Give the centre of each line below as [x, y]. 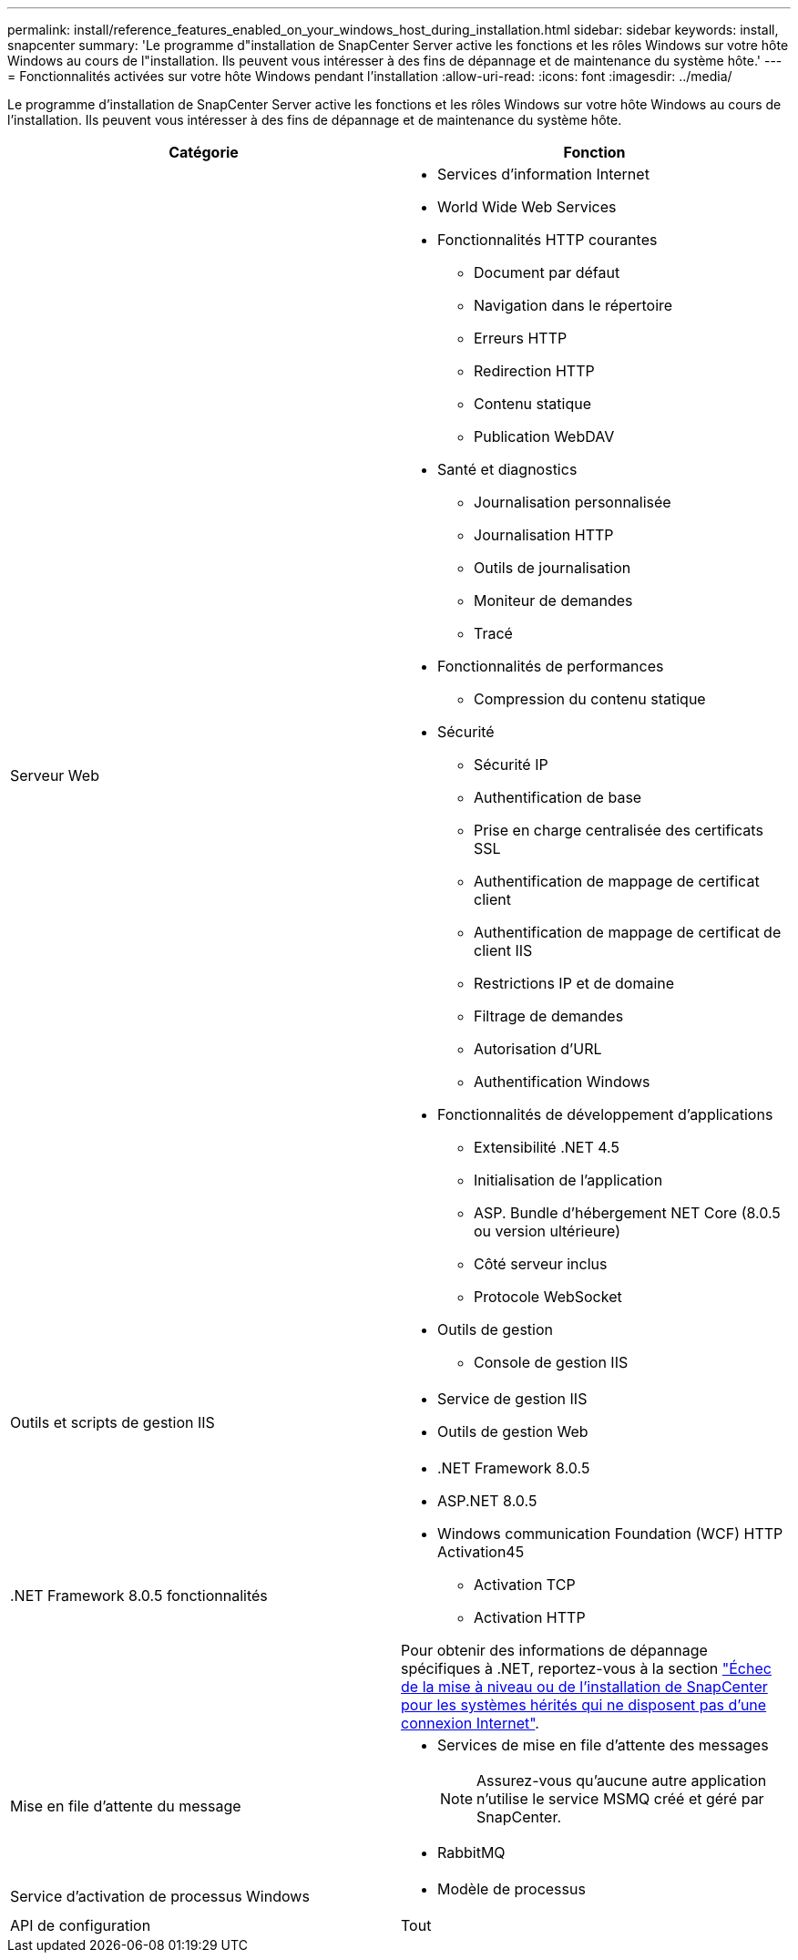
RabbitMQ [471, 1852]
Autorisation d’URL [538, 1049]
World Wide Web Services [527, 207]
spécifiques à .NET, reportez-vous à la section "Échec [586, 1668]
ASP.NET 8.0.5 [487, 1501]
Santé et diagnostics [507, 469]
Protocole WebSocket [548, 1297]
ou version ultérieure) [547, 1231]
